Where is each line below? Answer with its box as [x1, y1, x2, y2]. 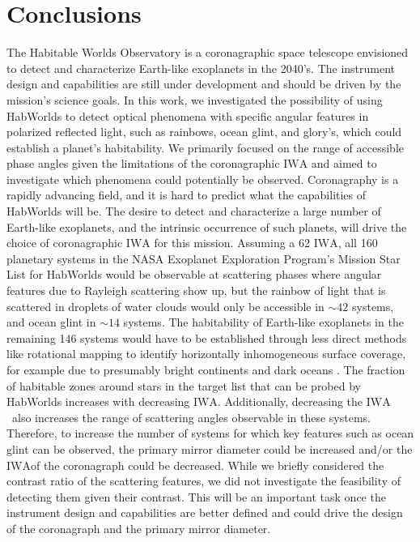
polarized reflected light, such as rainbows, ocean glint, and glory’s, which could [6, 123, 402, 140]
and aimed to [311, 155, 377, 172]
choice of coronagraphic [6, 234, 123, 251]
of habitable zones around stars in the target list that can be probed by [6, 377, 361, 394]
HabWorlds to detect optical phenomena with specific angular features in [6, 107, 369, 124]
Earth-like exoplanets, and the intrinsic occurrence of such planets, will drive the [6, 218, 407, 235]
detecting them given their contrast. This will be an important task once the [6, 488, 386, 505]
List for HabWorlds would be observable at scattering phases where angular [6, 266, 382, 283]
